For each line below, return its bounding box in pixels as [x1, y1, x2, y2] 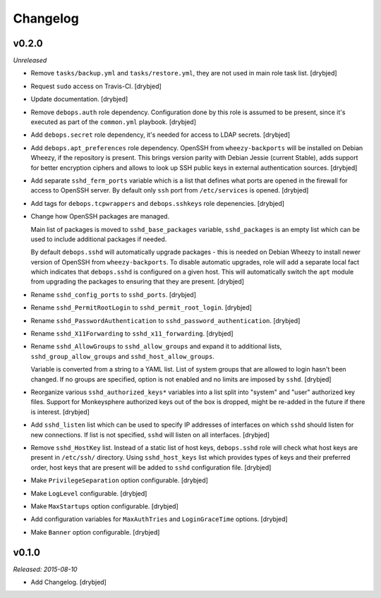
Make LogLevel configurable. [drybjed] [30, 489, 147, 497]
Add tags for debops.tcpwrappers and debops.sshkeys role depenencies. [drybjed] [30, 199, 285, 207]
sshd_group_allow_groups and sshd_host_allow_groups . [30, 352, 214, 360]
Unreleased [13, 56, 47, 65]
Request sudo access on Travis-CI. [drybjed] [30, 82, 162, 90]
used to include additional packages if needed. [30, 235, 167, 243]
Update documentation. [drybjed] [30, 95, 128, 104]
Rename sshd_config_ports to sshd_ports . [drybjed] [30, 290, 197, 299]
